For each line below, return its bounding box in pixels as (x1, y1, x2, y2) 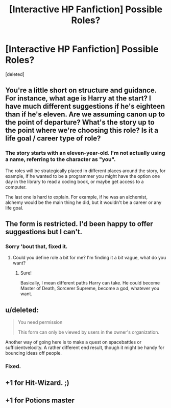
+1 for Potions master (5, 396, 75, 404)
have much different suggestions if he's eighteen (5, 102, 165, 111)
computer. (5, 183, 27, 190)
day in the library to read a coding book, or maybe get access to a (5, 178, 144, 185)
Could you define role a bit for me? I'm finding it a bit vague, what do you (12, 255, 166, 261)
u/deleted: (5, 305, 39, 314)
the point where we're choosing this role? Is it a (5, 126, 159, 135)
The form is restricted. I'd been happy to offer (5, 219, 153, 229)
